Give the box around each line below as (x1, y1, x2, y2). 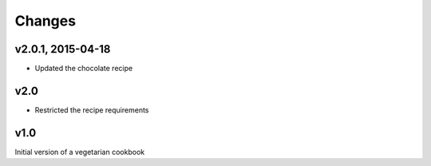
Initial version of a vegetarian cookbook (14, 147, 145, 156)
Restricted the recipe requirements (34, 105, 149, 115)
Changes (14, 12, 76, 30)
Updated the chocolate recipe (34, 64, 133, 73)
